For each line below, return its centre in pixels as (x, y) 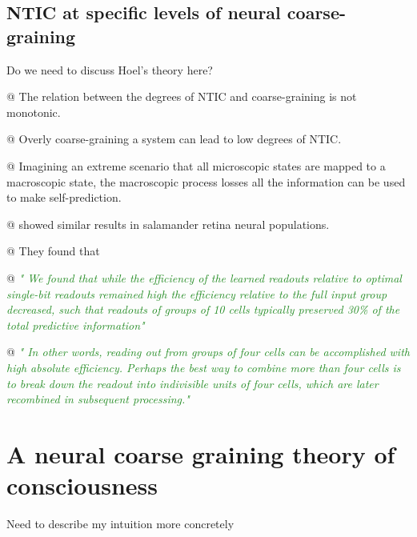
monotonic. (34, 112)
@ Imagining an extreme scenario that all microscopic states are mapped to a (196, 165)
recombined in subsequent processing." (98, 399)
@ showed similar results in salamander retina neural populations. (168, 224)
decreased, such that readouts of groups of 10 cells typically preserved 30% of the (203, 309)
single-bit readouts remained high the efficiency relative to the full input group (197, 293)
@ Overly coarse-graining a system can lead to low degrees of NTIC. (174, 139)
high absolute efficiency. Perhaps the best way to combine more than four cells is (204, 367)
